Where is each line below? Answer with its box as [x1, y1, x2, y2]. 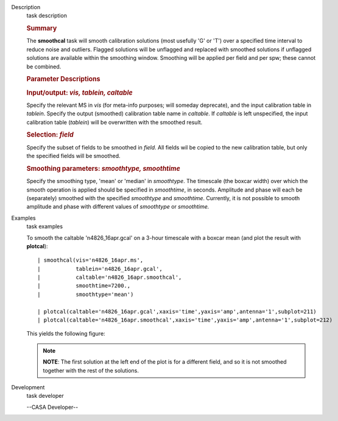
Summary [26, 24, 57, 33]
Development [11, 384, 45, 390]
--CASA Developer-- [26, 403, 79, 411]
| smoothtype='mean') [37, 290, 134, 298]
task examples [26, 223, 63, 230]
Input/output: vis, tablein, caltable [26, 88, 133, 97]
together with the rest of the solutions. [43, 367, 139, 374]
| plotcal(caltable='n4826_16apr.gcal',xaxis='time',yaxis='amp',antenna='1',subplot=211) [37, 308, 317, 315]
